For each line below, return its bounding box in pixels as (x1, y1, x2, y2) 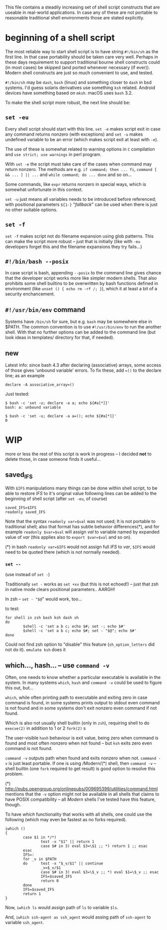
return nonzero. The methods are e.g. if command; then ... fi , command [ (5, 166, 157, 172)
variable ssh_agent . (5, 920, 44, 926)
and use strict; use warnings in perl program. (5, 151, 102, 157)
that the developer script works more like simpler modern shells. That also (5, 275, 157, 281)
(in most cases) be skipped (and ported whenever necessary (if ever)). (5, 64, 150, 70)
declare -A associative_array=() (5, 382, 75, 387)
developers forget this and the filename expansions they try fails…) (5, 244, 143, 250)
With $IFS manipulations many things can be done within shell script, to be (5, 485, 158, 491)
